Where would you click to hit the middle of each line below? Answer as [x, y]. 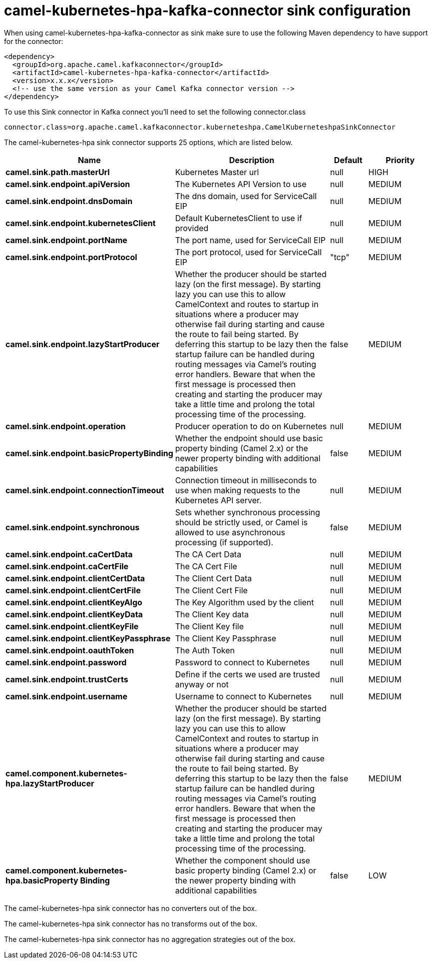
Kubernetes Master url [217, 172]
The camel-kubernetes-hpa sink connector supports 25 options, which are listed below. [148, 142]
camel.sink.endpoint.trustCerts [67, 679]
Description [252, 160]
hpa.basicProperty [42, 880]
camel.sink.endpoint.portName [66, 240]
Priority [400, 160]
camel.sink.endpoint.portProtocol [71, 257]
